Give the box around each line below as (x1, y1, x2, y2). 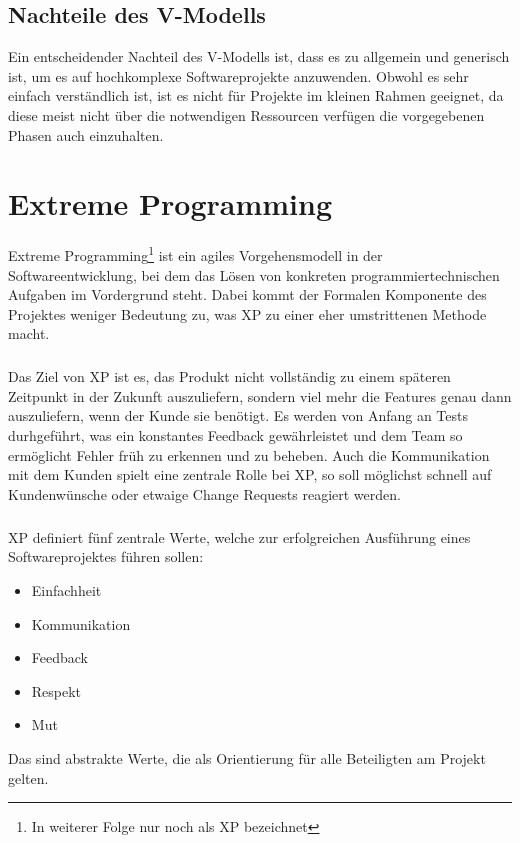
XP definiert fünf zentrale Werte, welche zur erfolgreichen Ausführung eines (8, 526, 471, 547)
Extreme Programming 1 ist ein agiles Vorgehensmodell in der (8, 242, 383, 265)
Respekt (31, 680, 82, 701)
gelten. (8, 767, 49, 788)
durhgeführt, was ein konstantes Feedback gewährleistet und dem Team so (8, 425, 463, 446)
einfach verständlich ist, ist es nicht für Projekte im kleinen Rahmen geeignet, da (8, 85, 504, 106)
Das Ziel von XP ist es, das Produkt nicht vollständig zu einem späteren (8, 366, 451, 387)
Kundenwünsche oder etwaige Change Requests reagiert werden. (8, 483, 401, 504)
